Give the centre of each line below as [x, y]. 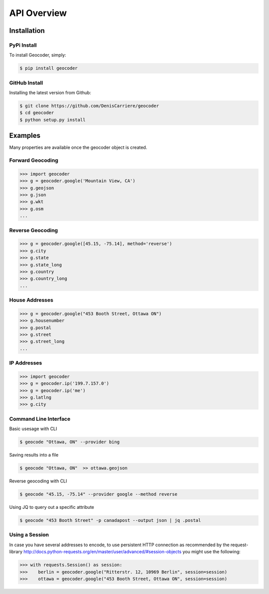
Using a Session [29, 535]
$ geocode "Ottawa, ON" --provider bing [69, 442]
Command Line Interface [40, 419]
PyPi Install [23, 45]
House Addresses [31, 300]
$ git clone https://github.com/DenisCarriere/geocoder [89, 106]
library [16, 552]
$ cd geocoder [37, 113]
